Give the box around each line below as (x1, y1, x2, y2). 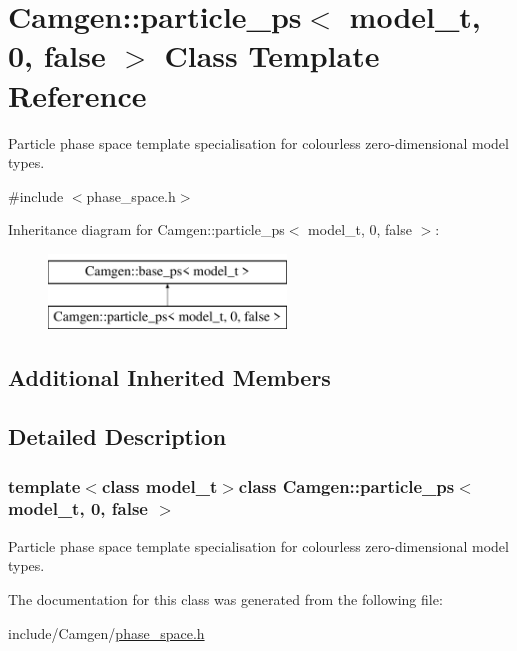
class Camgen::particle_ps (238, 473, 455, 498)
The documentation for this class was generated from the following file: (8, 588, 443, 609)
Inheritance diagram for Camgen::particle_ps (8, 219, 285, 240)
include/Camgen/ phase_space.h (8, 622, 205, 643)
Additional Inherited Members (8, 362, 331, 393)
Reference (8, 74, 147, 115)
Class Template (164, 35, 380, 76)
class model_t (101, 473, 218, 498)
